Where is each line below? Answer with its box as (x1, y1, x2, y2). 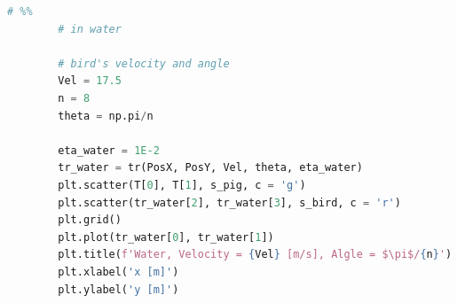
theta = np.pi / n (58, 109, 154, 122)
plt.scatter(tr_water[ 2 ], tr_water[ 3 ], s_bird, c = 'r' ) (58, 196, 401, 209)
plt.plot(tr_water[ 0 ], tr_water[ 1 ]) (58, 230, 274, 244)
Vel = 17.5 (58, 74, 122, 88)
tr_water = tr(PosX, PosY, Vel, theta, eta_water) (58, 161, 363, 175)
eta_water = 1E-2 (58, 144, 160, 157)
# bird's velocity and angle (58, 57, 230, 70)
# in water (58, 22, 122, 35)
